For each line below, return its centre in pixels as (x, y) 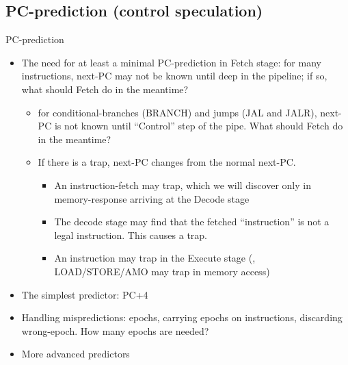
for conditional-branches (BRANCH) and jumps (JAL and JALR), (177, 112)
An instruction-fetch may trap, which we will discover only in (183, 185)
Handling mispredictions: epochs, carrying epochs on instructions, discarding (182, 317)
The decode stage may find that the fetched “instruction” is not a (192, 222)
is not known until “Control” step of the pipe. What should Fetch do (199, 126)
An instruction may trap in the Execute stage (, (155, 258)
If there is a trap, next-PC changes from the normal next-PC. (167, 162)
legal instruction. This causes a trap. (131, 235)
